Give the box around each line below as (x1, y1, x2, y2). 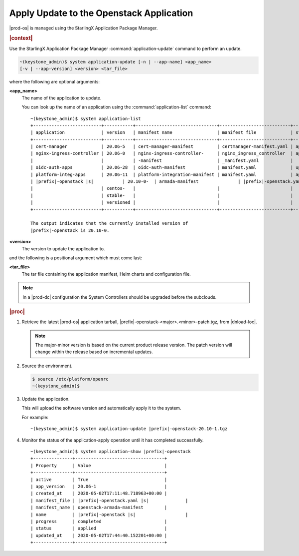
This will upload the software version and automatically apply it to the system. (21, 405, 181, 411)
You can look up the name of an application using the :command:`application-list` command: (21, 104, 211, 110)
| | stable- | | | (30, 192, 294, 198)
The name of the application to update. (21, 95, 102, 101)
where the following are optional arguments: (9, 78, 100, 84)
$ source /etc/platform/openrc (32, 376, 109, 382)
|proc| (9, 308, 25, 315)
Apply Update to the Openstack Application (9, 7, 193, 18)
